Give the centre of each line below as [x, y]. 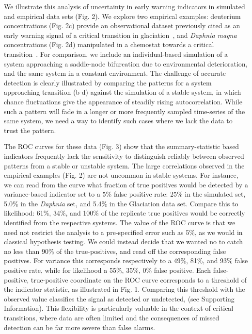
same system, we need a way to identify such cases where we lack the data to [118, 121]
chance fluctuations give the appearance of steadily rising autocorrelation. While [123, 101]
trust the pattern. [30, 130]
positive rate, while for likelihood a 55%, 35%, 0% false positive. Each [108, 270]
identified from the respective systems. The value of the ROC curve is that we [120, 223]
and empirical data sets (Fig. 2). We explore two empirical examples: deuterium [122, 16]
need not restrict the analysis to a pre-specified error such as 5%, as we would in [123, 232]
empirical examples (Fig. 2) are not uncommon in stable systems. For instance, [121, 175]
